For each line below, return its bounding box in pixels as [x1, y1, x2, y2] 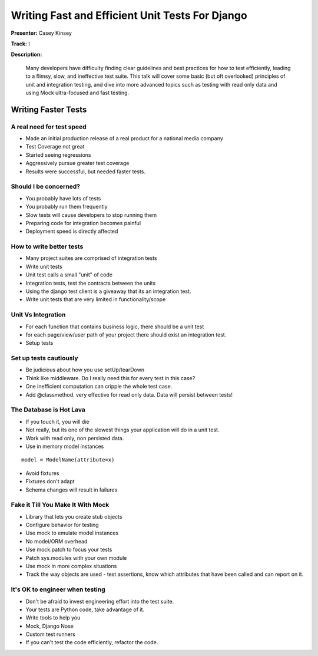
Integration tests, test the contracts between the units [25, 279, 156, 286]
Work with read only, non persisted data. [25, 434, 124, 441]
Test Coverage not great [25, 143, 85, 150]
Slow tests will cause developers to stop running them [25, 211, 157, 218]
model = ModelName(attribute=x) [21, 457, 115, 463]
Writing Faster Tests [11, 104, 87, 114]
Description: [11, 51, 42, 58]
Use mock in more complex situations [25, 563, 117, 569]
